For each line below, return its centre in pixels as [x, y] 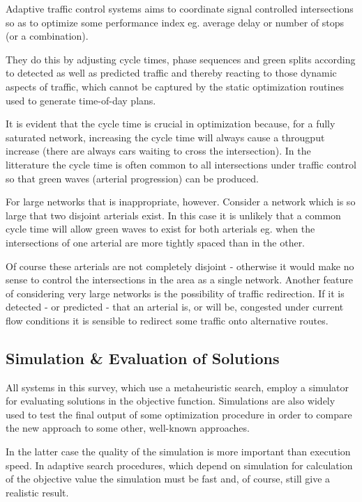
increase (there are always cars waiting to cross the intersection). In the [158, 151]
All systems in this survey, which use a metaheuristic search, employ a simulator [177, 387]
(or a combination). [47, 36]
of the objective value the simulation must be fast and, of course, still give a [168, 479]
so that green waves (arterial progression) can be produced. [132, 178]
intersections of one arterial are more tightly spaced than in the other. [156, 242]
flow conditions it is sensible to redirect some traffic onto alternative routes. [167, 320]
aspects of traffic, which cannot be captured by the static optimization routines [175, 86]
